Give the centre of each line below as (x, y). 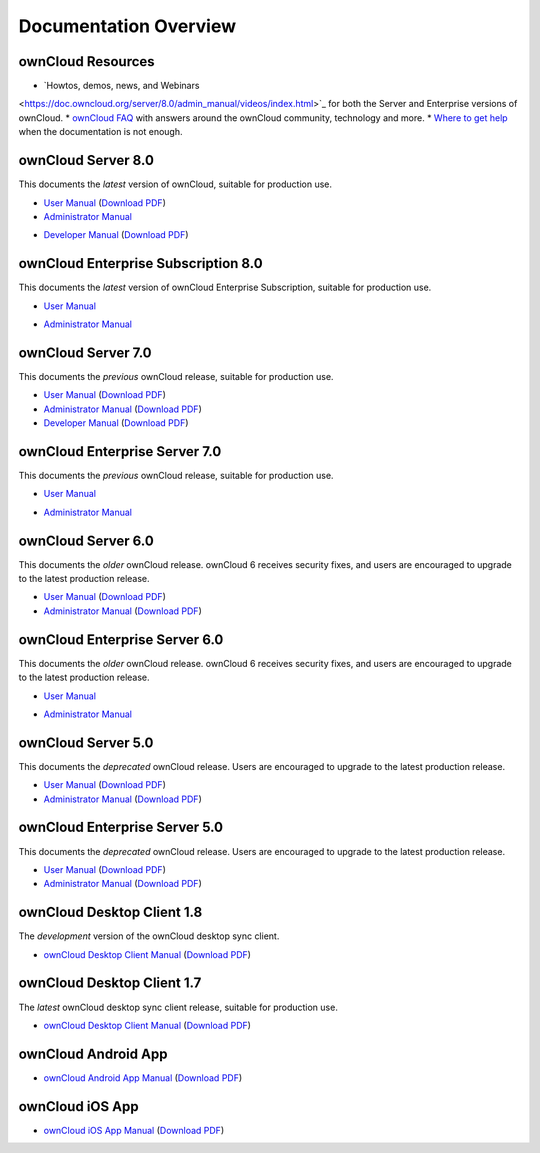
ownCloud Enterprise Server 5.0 (121, 827)
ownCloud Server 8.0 (86, 160)
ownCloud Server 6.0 (86, 540)
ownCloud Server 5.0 (86, 742)
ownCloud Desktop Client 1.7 (110, 983)
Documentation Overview (127, 26)
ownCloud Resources (86, 61)
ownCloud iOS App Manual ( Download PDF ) (134, 1130)
